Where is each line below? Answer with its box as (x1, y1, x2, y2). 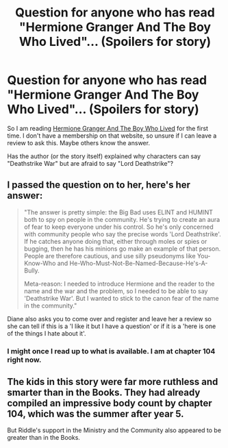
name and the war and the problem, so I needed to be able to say (23, 286, 208, 295)
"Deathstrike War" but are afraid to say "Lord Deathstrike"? (7, 159, 173, 167)
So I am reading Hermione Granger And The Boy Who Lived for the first (7, 124, 209, 132)
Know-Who (23, 259, 56, 267)
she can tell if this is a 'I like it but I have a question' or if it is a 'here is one (7, 322, 216, 330)
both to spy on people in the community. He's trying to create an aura (23, 215, 220, 223)
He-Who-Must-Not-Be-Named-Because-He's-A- (69, 259, 208, 267)
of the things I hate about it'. (7, 329, 86, 337)
